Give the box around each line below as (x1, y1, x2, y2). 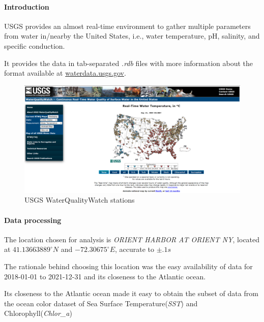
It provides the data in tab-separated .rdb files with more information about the (4, 57, 253, 68)
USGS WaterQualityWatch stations (24, 195, 135, 205)
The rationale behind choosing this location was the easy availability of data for (4, 261, 253, 271)
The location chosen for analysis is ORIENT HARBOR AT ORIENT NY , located (4, 234, 260, 244)
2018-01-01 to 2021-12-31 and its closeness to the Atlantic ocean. (4, 271, 206, 281)
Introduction (4, 1, 49, 12)
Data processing (4, 214, 62, 225)
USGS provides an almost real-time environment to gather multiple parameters (4, 20, 251, 31)
